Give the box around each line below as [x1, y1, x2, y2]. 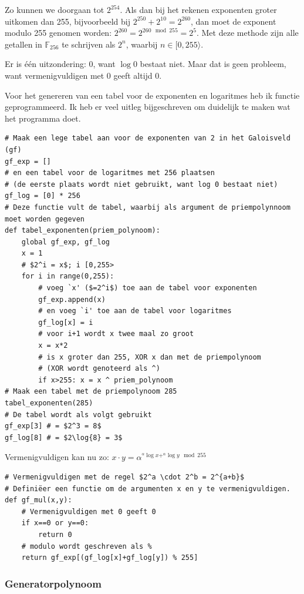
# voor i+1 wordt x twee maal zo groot [38, 330, 194, 338]
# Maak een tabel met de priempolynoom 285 [5, 387, 177, 396]
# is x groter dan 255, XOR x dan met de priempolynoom [38, 353, 261, 361]
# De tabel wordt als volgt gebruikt [5, 410, 152, 419]
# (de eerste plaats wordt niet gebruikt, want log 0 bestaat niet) [5, 180, 278, 189]
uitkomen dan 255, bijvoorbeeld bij [5, 15, 130, 27]
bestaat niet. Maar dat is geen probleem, [140, 58, 286, 70]
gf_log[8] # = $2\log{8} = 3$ [5, 433, 123, 442]
